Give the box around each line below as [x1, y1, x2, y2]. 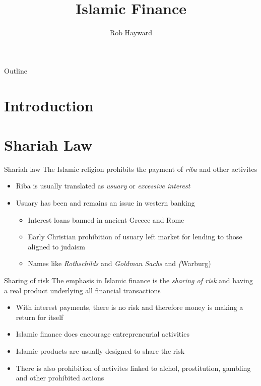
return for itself [16, 311, 63, 322]
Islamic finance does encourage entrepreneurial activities [16, 329, 189, 339]
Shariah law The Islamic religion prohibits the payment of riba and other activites [4, 163, 257, 174]
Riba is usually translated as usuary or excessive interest [16, 180, 190, 191]
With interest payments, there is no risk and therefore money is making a [16, 302, 243, 312]
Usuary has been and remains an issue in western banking [16, 198, 195, 208]
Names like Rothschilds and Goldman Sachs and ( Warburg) [28, 258, 211, 269]
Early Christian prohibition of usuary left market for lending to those [28, 231, 242, 242]
